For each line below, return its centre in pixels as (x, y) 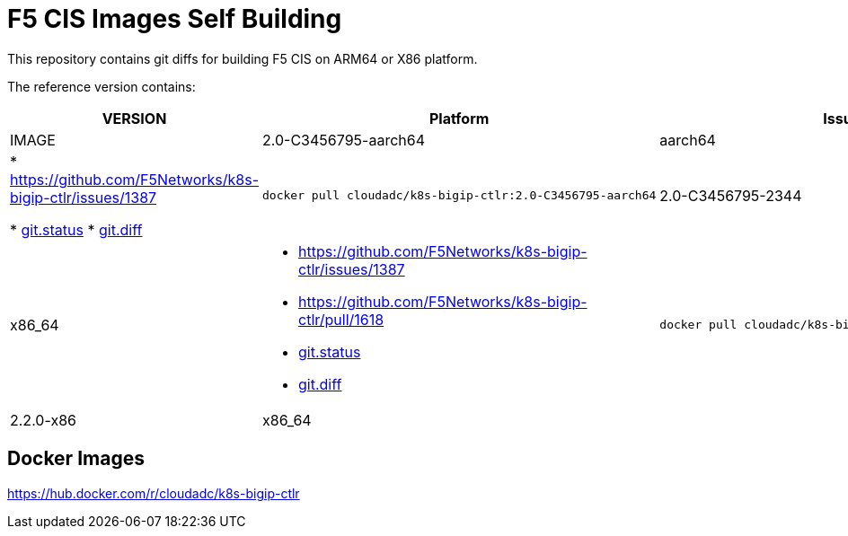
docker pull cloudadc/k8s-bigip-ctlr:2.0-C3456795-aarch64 (459, 196)
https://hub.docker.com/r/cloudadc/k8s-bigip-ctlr (154, 493)
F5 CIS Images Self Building (175, 19)
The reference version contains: (102, 86)
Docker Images (76, 459)
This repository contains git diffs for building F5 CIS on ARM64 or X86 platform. (243, 58)
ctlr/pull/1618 (341, 319)
